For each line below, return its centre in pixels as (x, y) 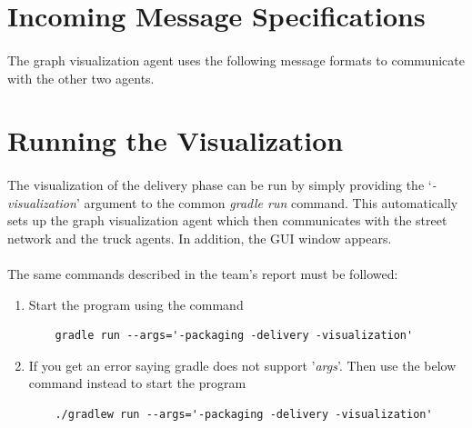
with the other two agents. (81, 78)
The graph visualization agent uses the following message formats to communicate (236, 60)
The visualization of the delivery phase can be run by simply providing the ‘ (220, 185)
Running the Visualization (176, 140)
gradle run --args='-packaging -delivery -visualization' (234, 336)
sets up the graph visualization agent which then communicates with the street (227, 220)
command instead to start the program (137, 383)
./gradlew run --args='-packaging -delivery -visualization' (244, 415)
